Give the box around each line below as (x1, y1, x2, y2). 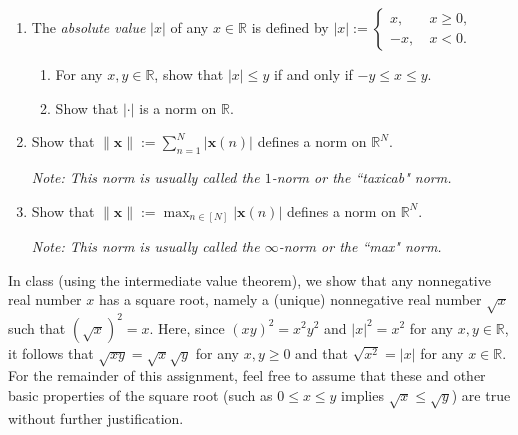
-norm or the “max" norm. (278, 236, 442, 257)
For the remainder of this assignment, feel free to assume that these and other (8, 365, 486, 386)
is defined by (251, 17, 329, 37)
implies (341, 384, 384, 405)
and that (295, 342, 348, 363)
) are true (451, 384, 511, 405)
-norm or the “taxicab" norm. (271, 166, 452, 187)
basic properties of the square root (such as (8, 384, 273, 405)
